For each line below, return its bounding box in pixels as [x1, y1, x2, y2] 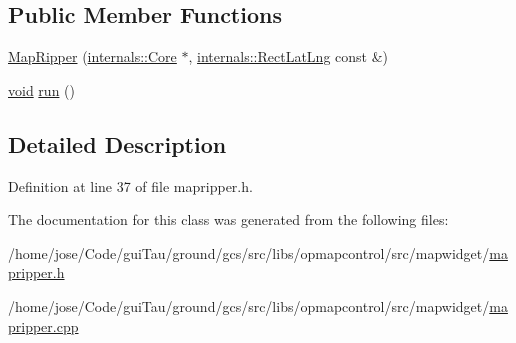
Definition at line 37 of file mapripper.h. [8, 175, 253, 196]
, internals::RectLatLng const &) [188, 46, 389, 67]
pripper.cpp [8, 315, 79, 336]
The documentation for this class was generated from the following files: [8, 209, 449, 230]
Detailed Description [8, 128, 227, 159]
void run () [8, 79, 75, 100]
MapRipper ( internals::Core [8, 46, 177, 67]
